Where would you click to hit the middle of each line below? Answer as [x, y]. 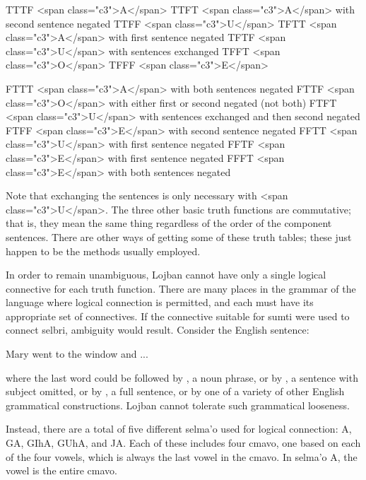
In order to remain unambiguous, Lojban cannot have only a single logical [166, 275]
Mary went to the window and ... [77, 354]
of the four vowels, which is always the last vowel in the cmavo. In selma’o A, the [182, 456]
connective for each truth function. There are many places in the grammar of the [181, 288]
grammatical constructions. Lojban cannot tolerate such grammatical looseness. [178, 405]
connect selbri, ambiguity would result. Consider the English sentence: [158, 330]
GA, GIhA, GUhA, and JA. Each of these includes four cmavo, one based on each [183, 443]
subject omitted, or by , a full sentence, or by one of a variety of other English [175, 391]
